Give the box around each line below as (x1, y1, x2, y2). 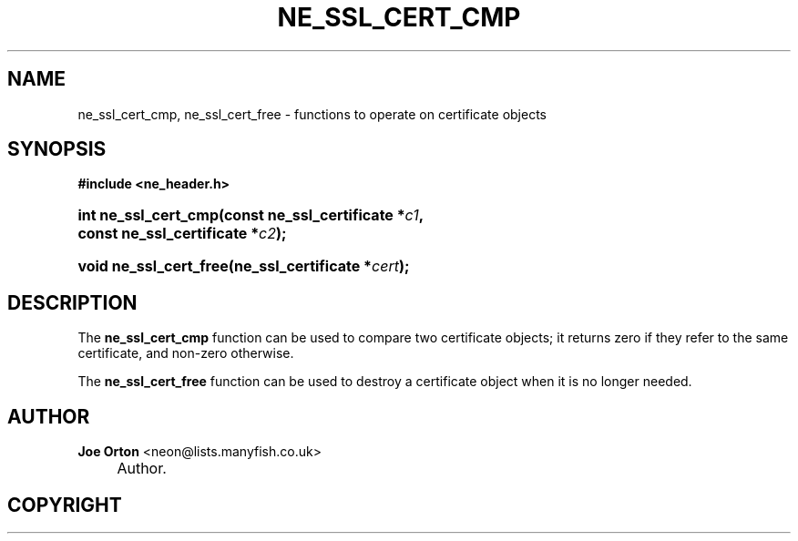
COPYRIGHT (7, 493, 122, 516)
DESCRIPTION (7, 291, 138, 314)
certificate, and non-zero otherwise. (77, 345, 294, 362)
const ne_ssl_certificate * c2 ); (77, 224, 287, 243)
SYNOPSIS (7, 138, 107, 161)
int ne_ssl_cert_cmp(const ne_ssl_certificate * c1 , (77, 206, 424, 225)
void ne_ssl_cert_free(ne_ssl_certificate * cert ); (77, 257, 410, 276)
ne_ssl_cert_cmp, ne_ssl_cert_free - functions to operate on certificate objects (77, 106, 547, 122)
